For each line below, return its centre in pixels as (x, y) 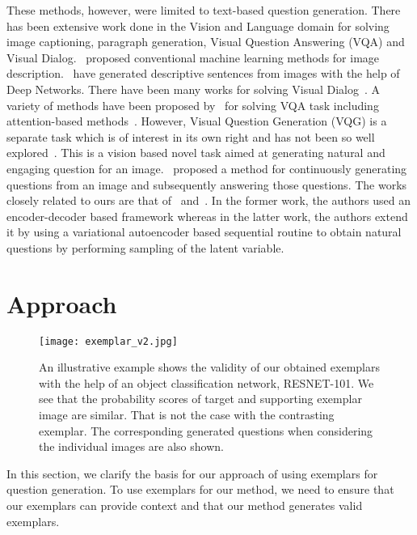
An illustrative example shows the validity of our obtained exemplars (209, 367)
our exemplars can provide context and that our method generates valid (185, 505)
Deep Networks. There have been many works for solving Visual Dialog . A (194, 89)
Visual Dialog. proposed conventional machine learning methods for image (193, 57)
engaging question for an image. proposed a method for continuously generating (207, 168)
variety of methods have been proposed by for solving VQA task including (193, 105)
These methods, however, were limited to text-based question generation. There (204, 10)
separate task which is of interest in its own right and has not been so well (191, 136)
